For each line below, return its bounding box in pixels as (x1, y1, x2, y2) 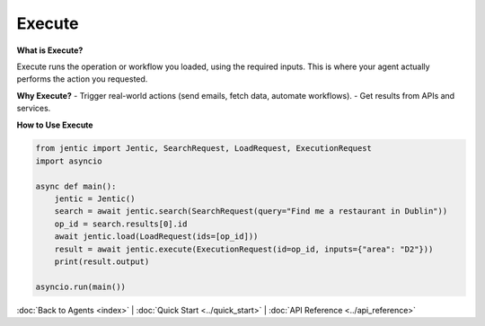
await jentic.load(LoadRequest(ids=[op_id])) (54, 232, 259, 242)
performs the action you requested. (16, 74, 148, 84)
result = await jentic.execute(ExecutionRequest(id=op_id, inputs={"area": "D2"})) (54, 243, 434, 254)
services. (16, 103, 51, 114)
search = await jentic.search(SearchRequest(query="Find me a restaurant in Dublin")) (54, 207, 448, 216)
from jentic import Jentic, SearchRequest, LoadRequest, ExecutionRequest (35, 144, 373, 154)
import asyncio (35, 155, 102, 166)
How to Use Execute (16, 119, 93, 130)
